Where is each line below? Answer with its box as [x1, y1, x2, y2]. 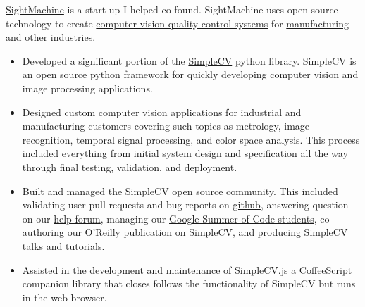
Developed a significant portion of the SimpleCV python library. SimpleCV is [22, 53, 357, 68]
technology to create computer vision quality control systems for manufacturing [6, 15, 349, 30]
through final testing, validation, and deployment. [22, 159, 237, 174]
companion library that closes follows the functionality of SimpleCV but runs [22, 276, 356, 291]
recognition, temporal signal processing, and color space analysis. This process [22, 132, 360, 146]
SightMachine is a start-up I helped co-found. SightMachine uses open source [6, 2, 338, 16]
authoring [22, 225, 64, 239]
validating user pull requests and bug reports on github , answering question [22, 197, 349, 212]
